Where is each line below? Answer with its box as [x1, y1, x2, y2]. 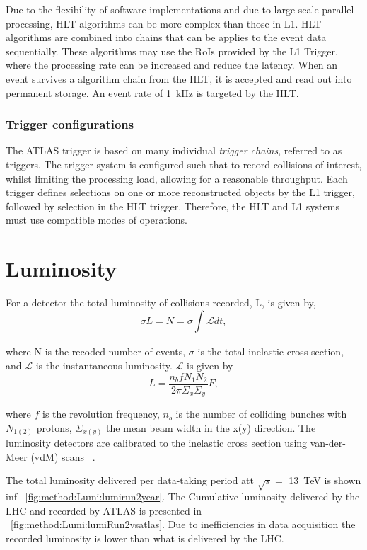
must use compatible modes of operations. [6, 212, 187, 227]
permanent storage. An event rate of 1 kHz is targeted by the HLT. [6, 85, 299, 100]
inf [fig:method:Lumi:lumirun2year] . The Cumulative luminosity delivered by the [6, 489, 360, 504]
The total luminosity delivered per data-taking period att [6, 473, 255, 488]
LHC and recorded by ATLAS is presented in [6, 503, 202, 517]
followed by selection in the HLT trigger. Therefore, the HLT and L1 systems [6, 198, 339, 213]
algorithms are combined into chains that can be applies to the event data [6, 30, 327, 45]
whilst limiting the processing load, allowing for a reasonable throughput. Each [6, 171, 348, 185]
